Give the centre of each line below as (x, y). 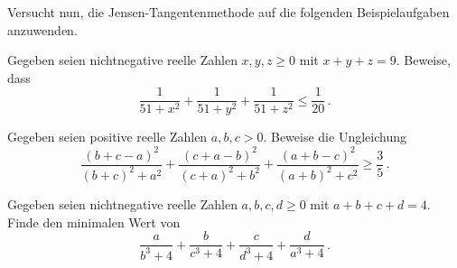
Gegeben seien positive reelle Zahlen (107, 137)
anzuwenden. (42, 29)
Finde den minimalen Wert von (94, 222)
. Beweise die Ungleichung (335, 137)
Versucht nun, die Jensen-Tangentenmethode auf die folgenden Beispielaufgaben (228, 12)
